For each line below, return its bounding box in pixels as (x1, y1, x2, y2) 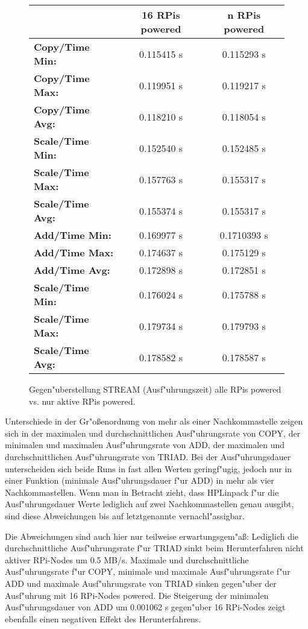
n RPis (227, 8, 261, 22)
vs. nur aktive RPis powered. (29, 394, 136, 407)
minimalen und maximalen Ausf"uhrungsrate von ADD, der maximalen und (5, 438, 285, 451)
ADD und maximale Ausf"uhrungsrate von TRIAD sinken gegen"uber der (5, 577, 277, 589)
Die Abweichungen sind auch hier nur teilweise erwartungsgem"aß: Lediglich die (5, 529, 299, 542)
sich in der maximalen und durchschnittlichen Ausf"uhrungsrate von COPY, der (5, 426, 301, 439)
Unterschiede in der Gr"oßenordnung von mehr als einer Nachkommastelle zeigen (5, 415, 303, 428)
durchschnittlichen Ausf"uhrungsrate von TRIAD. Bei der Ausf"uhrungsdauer (5, 450, 291, 463)
